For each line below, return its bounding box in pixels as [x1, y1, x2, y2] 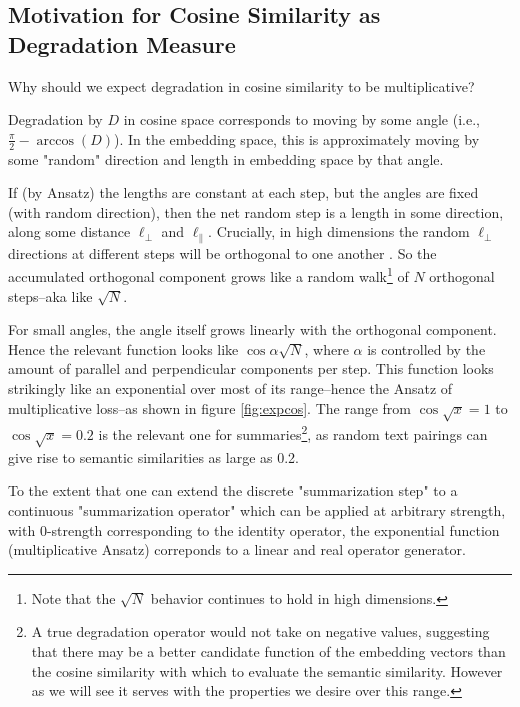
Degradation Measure [8, 28, 236, 59]
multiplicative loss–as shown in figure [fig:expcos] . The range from [8, 397, 412, 418]
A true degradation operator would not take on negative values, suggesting [31, 621, 490, 642]
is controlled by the [367, 338, 486, 359]
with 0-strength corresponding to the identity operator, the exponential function [8, 519, 500, 540]
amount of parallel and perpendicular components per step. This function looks [8, 358, 494, 379]
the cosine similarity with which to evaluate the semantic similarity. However [31, 660, 503, 681]
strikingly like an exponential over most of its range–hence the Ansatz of [8, 378, 453, 399]
